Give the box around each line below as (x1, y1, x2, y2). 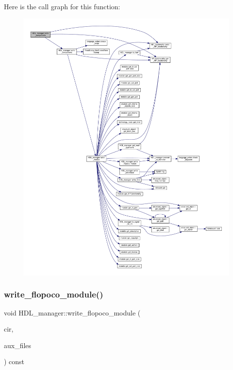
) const (4, 356, 25, 367)
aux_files (4, 340, 32, 350)
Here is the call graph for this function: (4, 1, 120, 11)
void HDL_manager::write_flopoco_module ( (4, 307, 141, 317)
